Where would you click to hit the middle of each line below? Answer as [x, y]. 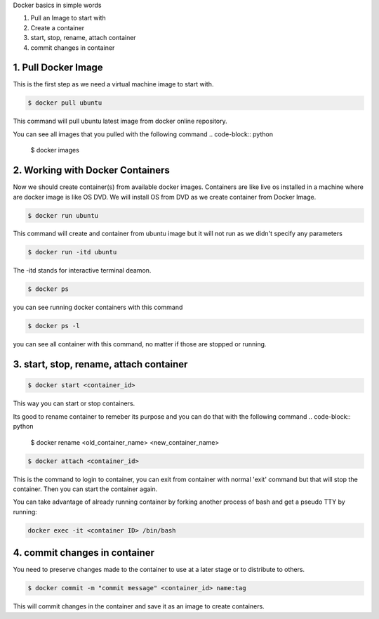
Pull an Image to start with [68, 18]
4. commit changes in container [84, 553]
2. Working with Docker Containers [91, 170]
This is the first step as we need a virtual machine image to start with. [113, 84]
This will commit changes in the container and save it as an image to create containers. [139, 606]
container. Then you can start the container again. [85, 489]
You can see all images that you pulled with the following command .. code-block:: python [143, 134]
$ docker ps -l [54, 326]
